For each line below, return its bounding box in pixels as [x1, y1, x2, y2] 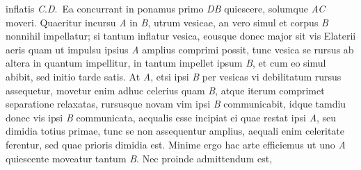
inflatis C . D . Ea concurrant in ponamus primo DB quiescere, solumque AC [6, 1, 326, 15]
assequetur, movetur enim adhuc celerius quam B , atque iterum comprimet [6, 83, 325, 97]
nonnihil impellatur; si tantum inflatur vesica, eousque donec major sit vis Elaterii [6, 28, 356, 43]
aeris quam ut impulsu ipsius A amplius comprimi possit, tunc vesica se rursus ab [6, 42, 354, 56]
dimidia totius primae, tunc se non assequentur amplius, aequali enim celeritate [6, 124, 345, 138]
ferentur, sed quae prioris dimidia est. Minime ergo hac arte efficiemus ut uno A [6, 137, 346, 151]
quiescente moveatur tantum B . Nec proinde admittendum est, [6, 151, 273, 165]
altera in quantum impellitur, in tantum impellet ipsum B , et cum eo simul [6, 56, 326, 70]
